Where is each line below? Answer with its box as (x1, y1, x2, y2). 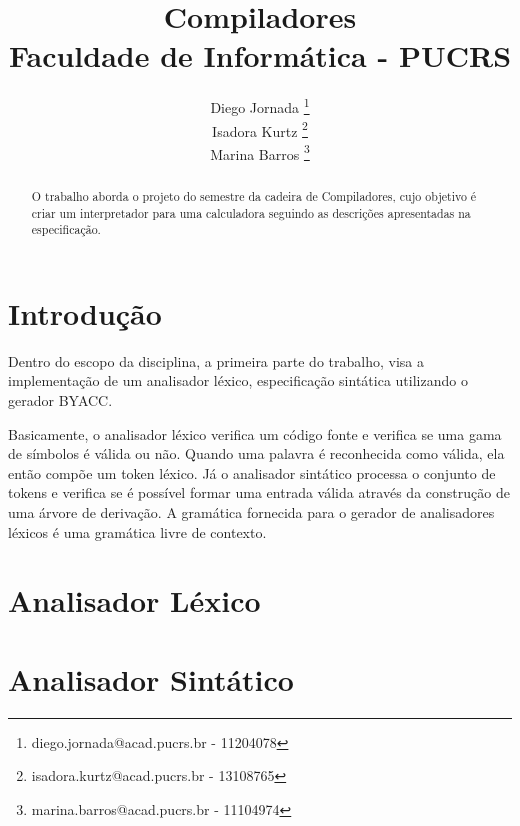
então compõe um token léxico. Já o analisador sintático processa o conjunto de (8, 462, 496, 483)
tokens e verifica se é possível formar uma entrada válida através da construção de (8, 482, 510, 503)
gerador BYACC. (8, 389, 113, 410)
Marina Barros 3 (210, 140, 310, 164)
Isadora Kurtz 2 (212, 117, 308, 141)
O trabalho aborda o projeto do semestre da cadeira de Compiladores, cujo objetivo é (31, 187, 477, 204)
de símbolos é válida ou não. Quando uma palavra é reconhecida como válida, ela (8, 443, 505, 464)
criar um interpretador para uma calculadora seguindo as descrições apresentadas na (31, 204, 471, 221)
